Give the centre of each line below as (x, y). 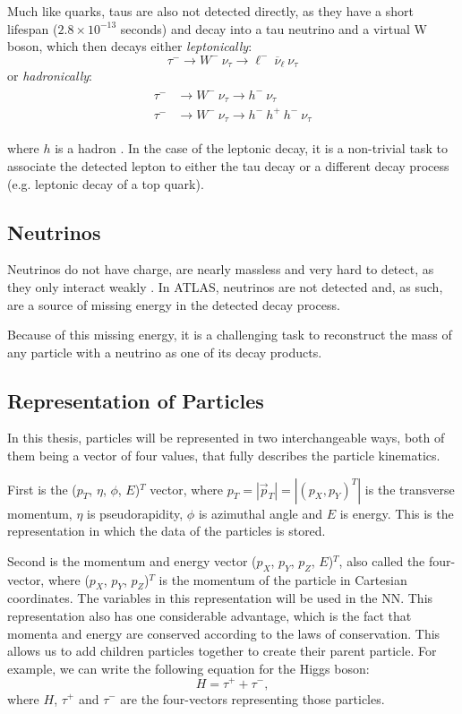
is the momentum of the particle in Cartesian (283, 579)
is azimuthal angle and (261, 513)
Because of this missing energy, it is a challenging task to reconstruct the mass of (230, 335)
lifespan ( (33, 28)
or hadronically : (50, 76)
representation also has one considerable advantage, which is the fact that (210, 616)
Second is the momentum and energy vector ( (132, 560)
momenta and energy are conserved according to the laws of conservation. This (224, 633)
